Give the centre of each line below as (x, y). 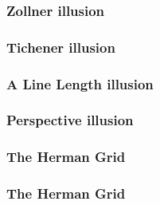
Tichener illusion (61, 47)
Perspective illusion (70, 120)
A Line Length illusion (80, 83)
